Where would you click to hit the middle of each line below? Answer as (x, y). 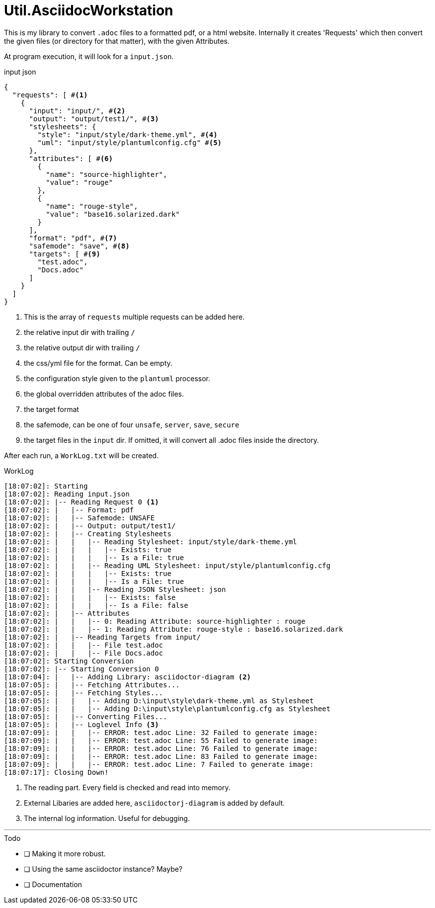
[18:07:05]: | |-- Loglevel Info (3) (81, 724)
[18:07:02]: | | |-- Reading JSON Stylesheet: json (115, 589)
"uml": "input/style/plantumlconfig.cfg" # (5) (130, 142)
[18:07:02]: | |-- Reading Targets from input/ (103, 637)
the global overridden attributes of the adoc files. (104, 394)
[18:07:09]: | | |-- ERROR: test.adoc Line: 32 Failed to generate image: (161, 732)
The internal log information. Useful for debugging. (107, 818)
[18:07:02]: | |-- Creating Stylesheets (88, 534)
